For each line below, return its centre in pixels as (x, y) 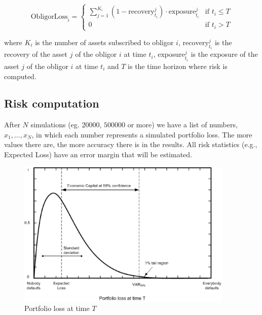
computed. (20, 76)
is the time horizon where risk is (178, 66)
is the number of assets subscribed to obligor (104, 42)
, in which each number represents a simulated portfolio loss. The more (142, 134)
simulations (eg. (55, 125)
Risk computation (52, 103)
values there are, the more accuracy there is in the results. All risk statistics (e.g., (131, 144)
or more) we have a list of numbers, (182, 125)
